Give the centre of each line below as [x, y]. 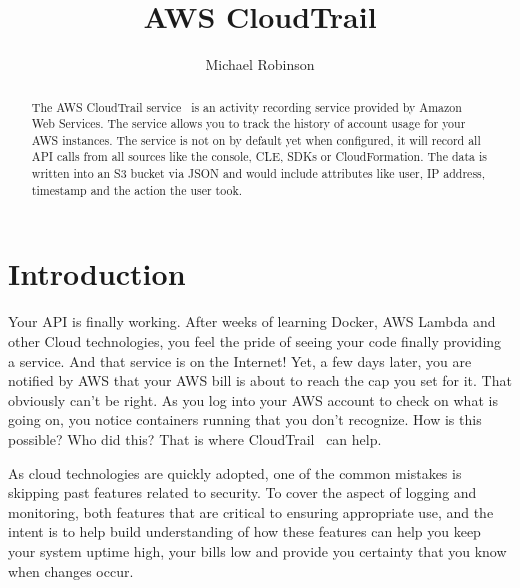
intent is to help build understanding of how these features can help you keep [244, 531]
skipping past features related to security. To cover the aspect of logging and [242, 492]
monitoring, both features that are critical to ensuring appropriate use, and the [251, 511]
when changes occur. [71, 570]
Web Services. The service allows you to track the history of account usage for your [248, 123]
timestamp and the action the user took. [137, 189]
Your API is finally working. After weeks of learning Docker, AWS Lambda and [252, 321]
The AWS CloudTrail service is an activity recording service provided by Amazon [246, 106]
